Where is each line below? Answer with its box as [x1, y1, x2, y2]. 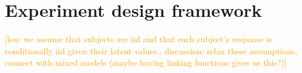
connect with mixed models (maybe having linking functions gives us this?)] [5, 56, 287, 69]
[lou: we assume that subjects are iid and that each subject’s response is [5, 33, 272, 45]
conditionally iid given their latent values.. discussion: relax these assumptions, [5, 44, 298, 57]
